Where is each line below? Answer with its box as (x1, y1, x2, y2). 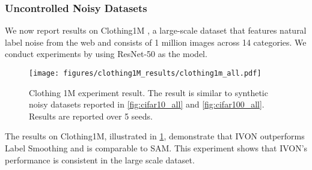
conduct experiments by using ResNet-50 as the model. (5, 47, 207, 60)
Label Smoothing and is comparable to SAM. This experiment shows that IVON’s (5, 142, 308, 154)
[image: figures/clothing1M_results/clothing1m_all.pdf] (29, 69, 262, 77)
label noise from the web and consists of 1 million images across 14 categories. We (5, 35, 307, 48)
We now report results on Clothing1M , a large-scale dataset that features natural (5, 24, 307, 37)
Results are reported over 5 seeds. (29, 109, 153, 122)
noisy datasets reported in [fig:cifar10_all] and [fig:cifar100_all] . (29, 98, 265, 111)
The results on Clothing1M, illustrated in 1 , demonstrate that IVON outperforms (5, 130, 305, 142)
